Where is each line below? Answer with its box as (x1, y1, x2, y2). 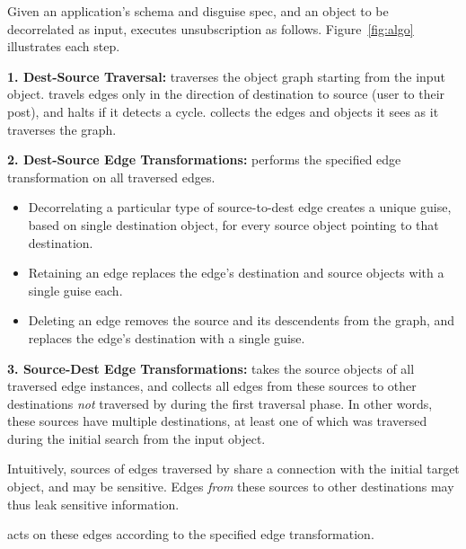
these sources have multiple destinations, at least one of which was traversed (7, 412, 427, 430)
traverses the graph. (7, 120, 117, 138)
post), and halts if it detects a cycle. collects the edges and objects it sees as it (7, 102, 439, 120)
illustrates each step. (7, 37, 120, 56)
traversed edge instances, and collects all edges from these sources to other (7, 376, 417, 395)
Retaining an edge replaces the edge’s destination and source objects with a (28, 263, 444, 282)
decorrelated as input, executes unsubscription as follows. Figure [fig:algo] (7, 19, 414, 38)
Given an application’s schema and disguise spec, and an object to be (7, 2, 389, 20)
